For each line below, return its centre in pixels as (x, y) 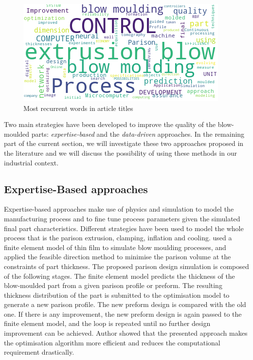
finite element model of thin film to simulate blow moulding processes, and (115, 247)
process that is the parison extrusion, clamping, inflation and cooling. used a (118, 238)
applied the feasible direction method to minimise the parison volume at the (117, 257)
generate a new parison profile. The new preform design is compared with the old (125, 304)
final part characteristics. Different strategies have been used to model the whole (124, 228)
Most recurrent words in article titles (78, 108)
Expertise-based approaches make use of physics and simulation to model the (119, 209)
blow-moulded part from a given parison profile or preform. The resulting (113, 285)
